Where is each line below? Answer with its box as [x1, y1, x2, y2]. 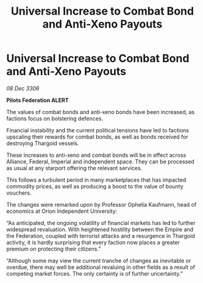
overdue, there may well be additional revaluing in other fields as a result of [6, 263, 195, 271]
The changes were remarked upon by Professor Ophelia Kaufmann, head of [6, 201, 197, 208]
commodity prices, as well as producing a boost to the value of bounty [6, 182, 184, 190]
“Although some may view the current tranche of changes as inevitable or [6, 257, 191, 264]
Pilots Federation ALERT [6, 96, 69, 104]
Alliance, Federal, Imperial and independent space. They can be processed [6, 157, 195, 165]
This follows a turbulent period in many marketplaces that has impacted [6, 176, 187, 184]
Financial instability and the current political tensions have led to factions [6, 126, 189, 134]
